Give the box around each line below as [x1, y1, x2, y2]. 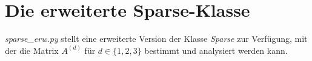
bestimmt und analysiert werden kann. [144, 44, 288, 56]
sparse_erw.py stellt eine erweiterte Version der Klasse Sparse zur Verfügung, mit [5, 32, 308, 45]
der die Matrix [5, 44, 59, 56]
